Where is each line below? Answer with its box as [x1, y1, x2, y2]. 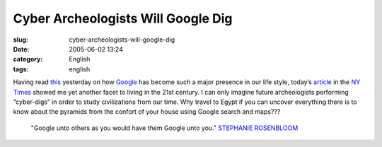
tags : [13, 64, 29, 73]
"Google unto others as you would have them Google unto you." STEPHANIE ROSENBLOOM [30, 124, 299, 132]
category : [13, 55, 43, 64]
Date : [13, 45, 30, 53]
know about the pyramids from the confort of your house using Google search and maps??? [13, 107, 281, 116]
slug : [13, 35, 28, 44]
